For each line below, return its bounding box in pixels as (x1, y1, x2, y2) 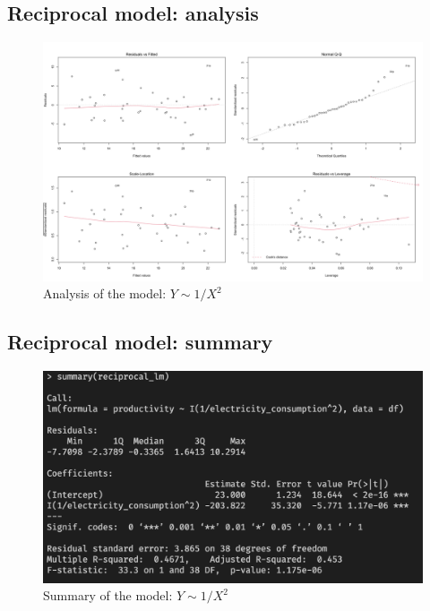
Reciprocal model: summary (7, 328, 273, 356)
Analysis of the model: (43, 284, 167, 303)
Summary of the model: (43, 586, 173, 605)
